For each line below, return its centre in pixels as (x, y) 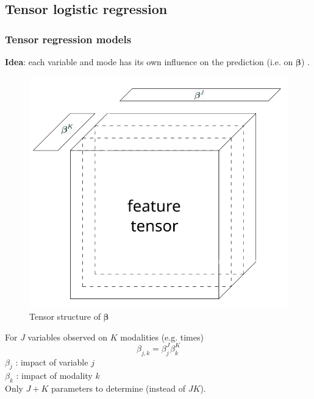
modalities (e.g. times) (162, 337)
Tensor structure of (65, 316)
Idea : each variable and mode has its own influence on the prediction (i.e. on (149, 62)
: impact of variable (52, 362)
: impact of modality (54, 376)
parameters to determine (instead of (119, 388)
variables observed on (68, 337)
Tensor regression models (68, 39)
